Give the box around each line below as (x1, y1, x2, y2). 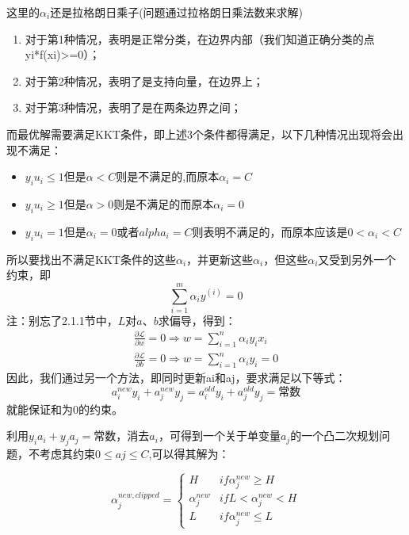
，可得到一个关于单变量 (158, 427, 281, 444)
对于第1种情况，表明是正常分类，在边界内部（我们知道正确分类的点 (25, 30, 375, 47)
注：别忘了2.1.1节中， (6, 311, 118, 328)
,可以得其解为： (148, 445, 230, 461)
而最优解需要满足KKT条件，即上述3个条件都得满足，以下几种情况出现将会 (6, 125, 392, 142)
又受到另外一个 (318, 250, 396, 267)
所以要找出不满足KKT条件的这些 (6, 250, 176, 267)
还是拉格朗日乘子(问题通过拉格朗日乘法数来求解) (50, 4, 304, 20)
